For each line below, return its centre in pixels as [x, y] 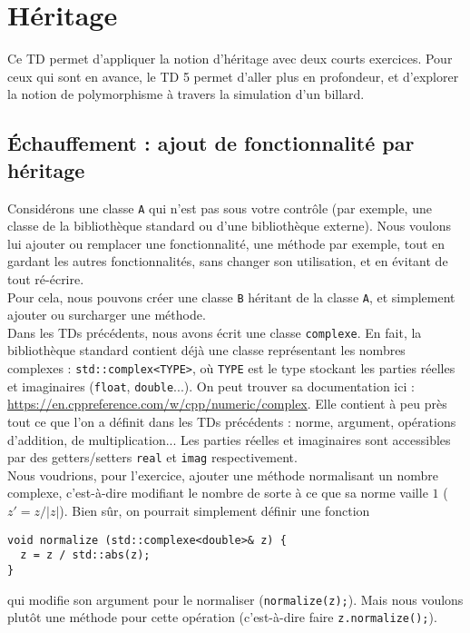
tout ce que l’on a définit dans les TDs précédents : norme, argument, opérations [232, 421]
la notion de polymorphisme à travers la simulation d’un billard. [186, 94]
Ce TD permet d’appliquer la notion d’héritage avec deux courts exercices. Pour [230, 59]
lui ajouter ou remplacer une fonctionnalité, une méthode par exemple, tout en [226, 243]
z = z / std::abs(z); [85, 555]
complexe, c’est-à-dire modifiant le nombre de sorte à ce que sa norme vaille [218, 493]
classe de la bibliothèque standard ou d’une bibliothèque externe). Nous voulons [229, 226]
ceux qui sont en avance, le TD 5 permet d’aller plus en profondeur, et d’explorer [233, 76]
